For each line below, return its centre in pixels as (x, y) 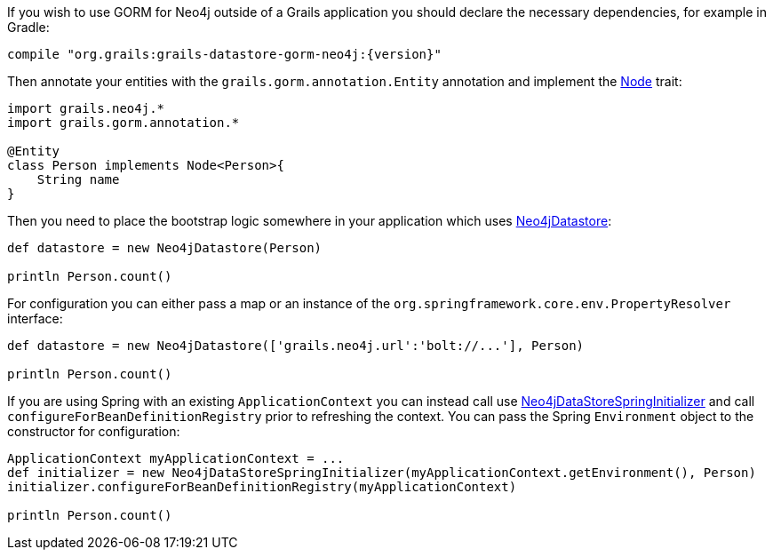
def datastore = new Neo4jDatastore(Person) (165, 248)
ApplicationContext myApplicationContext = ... (176, 458)
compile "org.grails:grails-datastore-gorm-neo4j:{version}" (224, 54)
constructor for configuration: (94, 431)
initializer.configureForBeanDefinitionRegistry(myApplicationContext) (262, 487)
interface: (35, 318)
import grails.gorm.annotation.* (124, 123)
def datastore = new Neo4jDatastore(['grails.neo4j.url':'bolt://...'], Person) (296, 346)
